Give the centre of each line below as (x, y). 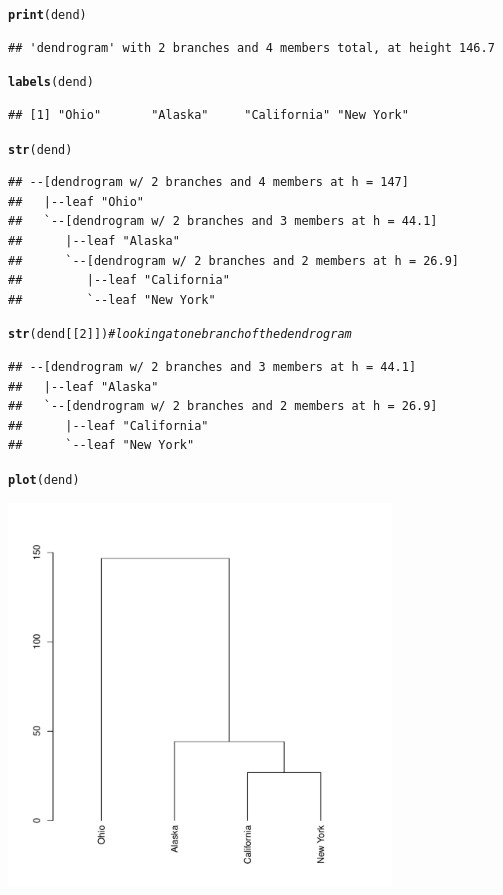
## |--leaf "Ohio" (76, 201)
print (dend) (47, 15)
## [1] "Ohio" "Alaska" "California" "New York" (208, 114)
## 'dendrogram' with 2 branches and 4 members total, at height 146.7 (251, 47)
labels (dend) (51, 82)
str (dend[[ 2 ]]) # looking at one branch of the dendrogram (180, 334)
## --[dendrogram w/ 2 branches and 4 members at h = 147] (208, 182)
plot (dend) (44, 479)
